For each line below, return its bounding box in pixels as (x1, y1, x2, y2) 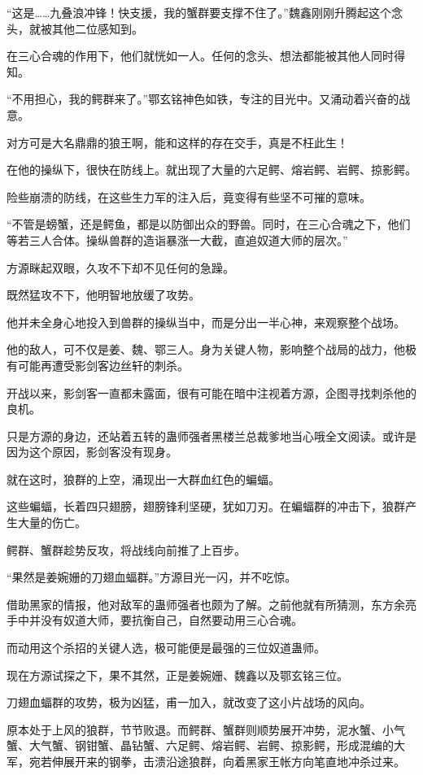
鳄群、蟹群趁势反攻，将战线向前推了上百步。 (7, 541, 246, 558)
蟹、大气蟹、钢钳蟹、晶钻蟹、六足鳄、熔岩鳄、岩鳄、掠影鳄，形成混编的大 (7, 737, 405, 754)
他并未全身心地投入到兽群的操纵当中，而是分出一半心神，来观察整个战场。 (7, 313, 405, 330)
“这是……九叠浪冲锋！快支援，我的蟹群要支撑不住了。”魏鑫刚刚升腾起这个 (7, 4, 391, 20)
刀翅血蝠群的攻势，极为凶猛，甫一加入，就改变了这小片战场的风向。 (7, 694, 371, 711)
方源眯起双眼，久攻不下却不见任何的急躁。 (7, 259, 234, 276)
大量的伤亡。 (17, 514, 86, 531)
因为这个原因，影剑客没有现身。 (7, 443, 177, 460)
